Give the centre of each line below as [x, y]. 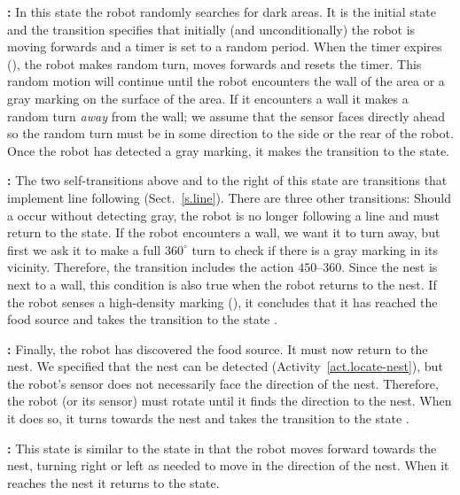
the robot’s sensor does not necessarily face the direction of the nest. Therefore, [223, 383]
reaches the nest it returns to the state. [113, 482]
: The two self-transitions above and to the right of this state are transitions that [227, 180]
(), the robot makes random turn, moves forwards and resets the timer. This [214, 63]
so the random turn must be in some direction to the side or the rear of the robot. [230, 133]
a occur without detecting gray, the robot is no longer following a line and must [223, 215]
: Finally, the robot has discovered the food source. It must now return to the [218, 348]
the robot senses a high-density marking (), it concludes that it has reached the [222, 302]
